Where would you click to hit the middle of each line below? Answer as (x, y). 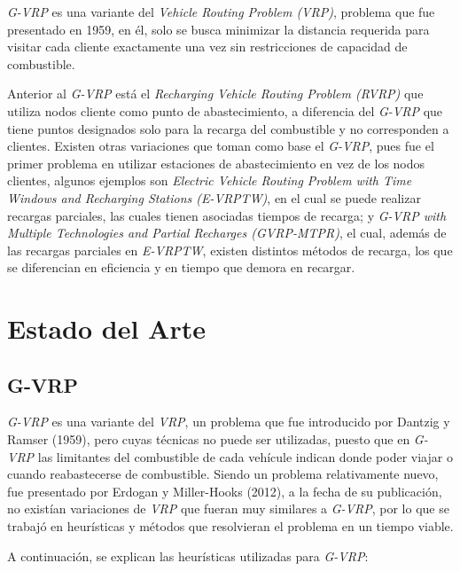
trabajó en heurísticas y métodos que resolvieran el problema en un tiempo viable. (230, 526)
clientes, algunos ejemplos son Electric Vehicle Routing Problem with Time (210, 180)
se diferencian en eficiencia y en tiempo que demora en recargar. (181, 267)
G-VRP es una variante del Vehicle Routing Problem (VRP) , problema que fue (221, 12)
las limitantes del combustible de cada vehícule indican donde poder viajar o (245, 456)
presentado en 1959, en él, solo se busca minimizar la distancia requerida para (218, 29)
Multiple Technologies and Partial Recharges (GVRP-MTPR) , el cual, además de (227, 233)
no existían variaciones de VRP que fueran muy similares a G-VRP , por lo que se (228, 508)
